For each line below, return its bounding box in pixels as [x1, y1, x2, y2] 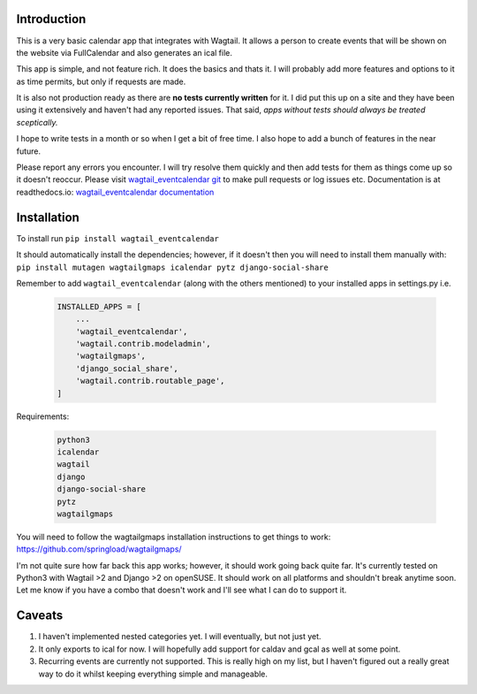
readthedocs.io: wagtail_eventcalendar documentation [16, 187, 215, 197]
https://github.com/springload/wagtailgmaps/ [16, 544, 182, 554]
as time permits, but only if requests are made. [16, 76, 186, 87]
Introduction [16, 11, 87, 27]
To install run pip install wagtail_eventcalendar [16, 233, 220, 243]
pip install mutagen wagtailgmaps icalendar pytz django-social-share [16, 262, 329, 272]
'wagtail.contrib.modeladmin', [75, 339, 211, 349]
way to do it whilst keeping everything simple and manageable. [38, 668, 269, 679]
